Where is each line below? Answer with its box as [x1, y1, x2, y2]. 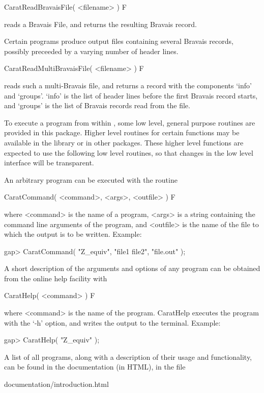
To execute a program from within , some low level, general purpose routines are [4, 117, 255, 128]
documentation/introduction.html [4, 379, 109, 389]
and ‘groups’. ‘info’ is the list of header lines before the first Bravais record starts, [4, 90, 258, 101]
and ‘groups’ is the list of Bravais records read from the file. [4, 100, 190, 111]
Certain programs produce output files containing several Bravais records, [4, 36, 233, 46]
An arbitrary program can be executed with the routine [4, 174, 178, 185]
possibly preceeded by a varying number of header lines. [4, 45, 179, 56]
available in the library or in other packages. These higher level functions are [4, 137, 244, 148]
